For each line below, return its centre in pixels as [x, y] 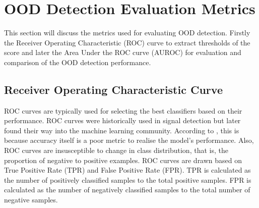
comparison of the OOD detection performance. [78, 62]
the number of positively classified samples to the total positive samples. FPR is [128, 179]
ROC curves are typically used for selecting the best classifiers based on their [123, 110]
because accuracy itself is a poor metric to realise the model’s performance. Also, [129, 140]
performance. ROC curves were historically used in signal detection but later [122, 120]
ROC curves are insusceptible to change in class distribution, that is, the [116, 150]
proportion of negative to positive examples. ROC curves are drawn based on [123, 160]
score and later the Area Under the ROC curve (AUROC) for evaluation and [123, 52]
